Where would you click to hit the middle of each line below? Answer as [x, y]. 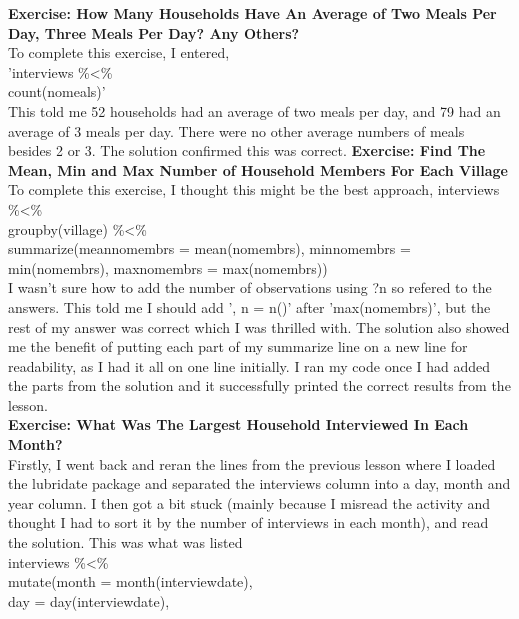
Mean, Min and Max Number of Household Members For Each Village [258, 169]
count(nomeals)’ [57, 91]
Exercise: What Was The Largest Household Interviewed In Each [238, 424]
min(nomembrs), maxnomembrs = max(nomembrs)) [168, 267]
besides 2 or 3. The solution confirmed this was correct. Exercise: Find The [247, 150]
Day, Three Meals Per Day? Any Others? [154, 32]
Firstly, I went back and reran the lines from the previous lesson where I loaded [252, 463]
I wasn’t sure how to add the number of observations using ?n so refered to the [250, 287]
